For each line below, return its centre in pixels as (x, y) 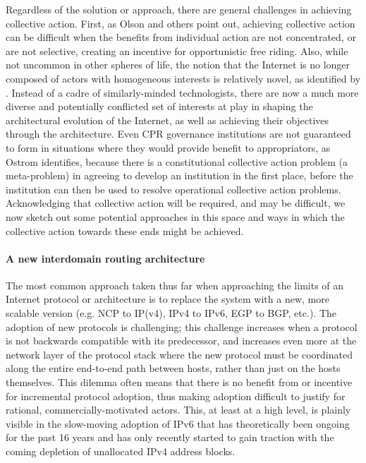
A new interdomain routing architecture (105, 258)
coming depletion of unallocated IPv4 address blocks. (121, 451)
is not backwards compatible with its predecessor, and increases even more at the (181, 341)
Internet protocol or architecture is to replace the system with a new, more (167, 299)
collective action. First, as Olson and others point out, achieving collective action (181, 23)
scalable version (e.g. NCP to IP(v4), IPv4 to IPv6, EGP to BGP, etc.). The (171, 313)
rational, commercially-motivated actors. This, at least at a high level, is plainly (178, 410)
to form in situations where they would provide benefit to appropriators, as (168, 147)
